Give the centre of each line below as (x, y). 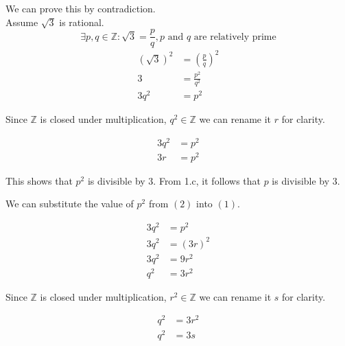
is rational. (82, 22)
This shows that (39, 180)
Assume (22, 22)
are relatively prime (235, 37)
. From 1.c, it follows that (207, 180)
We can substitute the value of (70, 204)
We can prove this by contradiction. (81, 8)
